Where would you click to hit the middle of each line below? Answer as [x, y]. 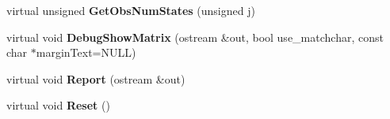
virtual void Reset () [58, 105]
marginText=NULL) [86, 52]
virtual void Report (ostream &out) [96, 78]
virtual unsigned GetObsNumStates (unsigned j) [131, 10]
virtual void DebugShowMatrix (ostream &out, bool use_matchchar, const [195, 37]
